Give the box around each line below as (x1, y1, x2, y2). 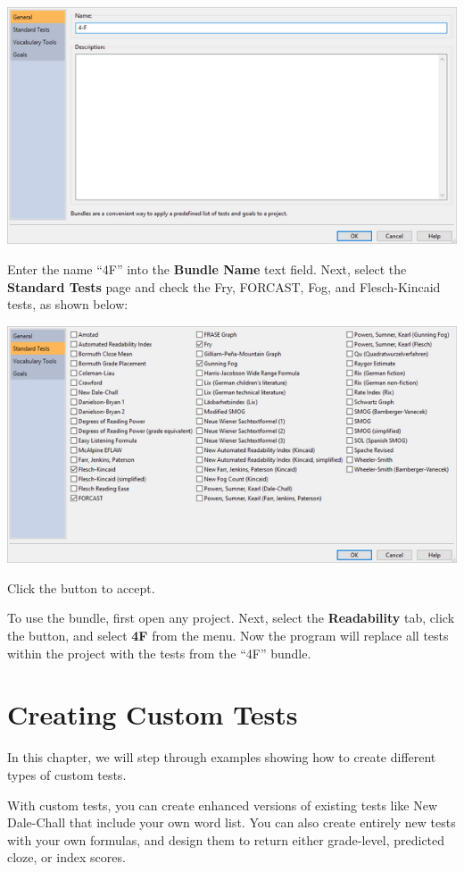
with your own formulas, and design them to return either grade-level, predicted (7, 830, 445, 849)
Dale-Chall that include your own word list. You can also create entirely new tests (7, 813, 456, 832)
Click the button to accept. (7, 578, 155, 597)
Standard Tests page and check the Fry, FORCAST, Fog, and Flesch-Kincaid (7, 277, 441, 296)
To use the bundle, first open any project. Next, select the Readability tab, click (7, 608, 455, 627)
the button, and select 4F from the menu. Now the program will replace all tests (7, 626, 449, 645)
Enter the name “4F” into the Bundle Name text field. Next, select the (7, 260, 407, 279)
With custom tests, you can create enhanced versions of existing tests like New (7, 795, 438, 814)
